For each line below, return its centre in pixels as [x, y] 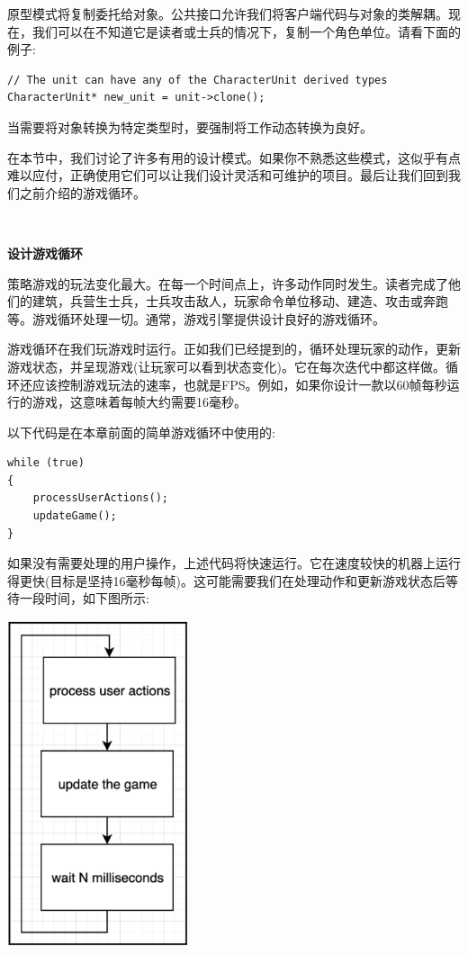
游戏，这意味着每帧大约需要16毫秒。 [139, 402]
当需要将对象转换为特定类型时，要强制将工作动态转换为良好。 [190, 126]
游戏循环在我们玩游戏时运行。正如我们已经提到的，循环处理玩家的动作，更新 [234, 349]
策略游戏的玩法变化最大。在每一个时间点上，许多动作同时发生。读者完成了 [228, 283]
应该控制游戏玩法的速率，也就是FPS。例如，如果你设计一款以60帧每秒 [239, 384]
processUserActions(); [100, 498]
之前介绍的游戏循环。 [82, 192]
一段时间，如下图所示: [84, 598]
